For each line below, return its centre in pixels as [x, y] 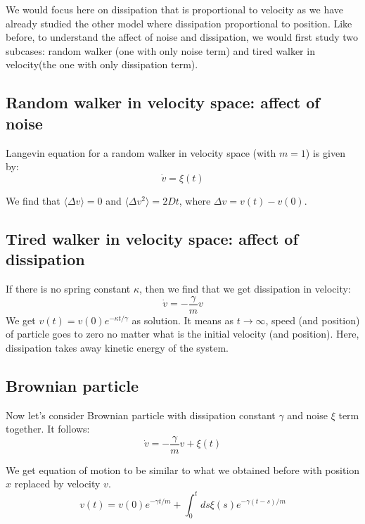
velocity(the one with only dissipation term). [102, 64]
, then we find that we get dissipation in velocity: [245, 288]
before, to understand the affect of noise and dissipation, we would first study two [182, 37]
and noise [307, 415]
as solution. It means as [183, 320]
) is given [325, 152]
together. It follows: [48, 429]
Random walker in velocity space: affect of [163, 102]
